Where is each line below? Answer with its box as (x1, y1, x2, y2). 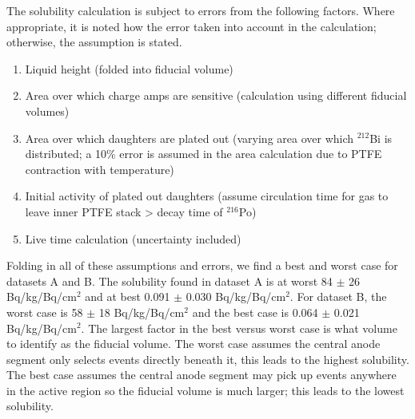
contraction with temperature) (25, 160, 174, 177)
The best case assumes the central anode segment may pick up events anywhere (6, 366, 397, 383)
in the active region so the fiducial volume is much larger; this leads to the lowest (6, 381, 405, 398)
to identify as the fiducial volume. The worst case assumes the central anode (6, 335, 381, 352)
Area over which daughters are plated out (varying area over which (25, 129, 354, 146)
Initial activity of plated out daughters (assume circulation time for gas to (25, 188, 389, 204)
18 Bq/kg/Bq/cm (98, 303, 185, 320)
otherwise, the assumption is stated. (6, 34, 182, 50)
